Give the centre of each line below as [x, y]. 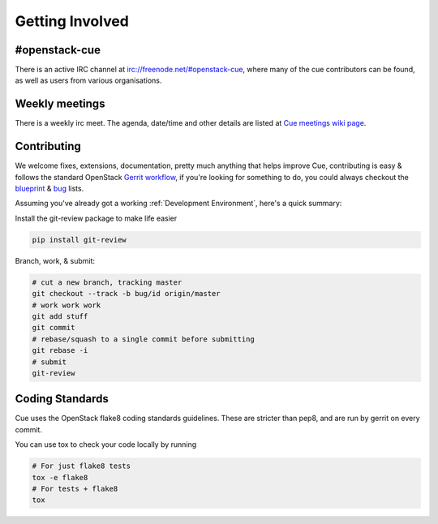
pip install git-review [79, 240]
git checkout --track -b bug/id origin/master [126, 294]
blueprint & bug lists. [49, 189]
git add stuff [60, 316]
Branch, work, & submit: [55, 260]
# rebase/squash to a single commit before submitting [143, 339]
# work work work [67, 305]
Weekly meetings [60, 104]
